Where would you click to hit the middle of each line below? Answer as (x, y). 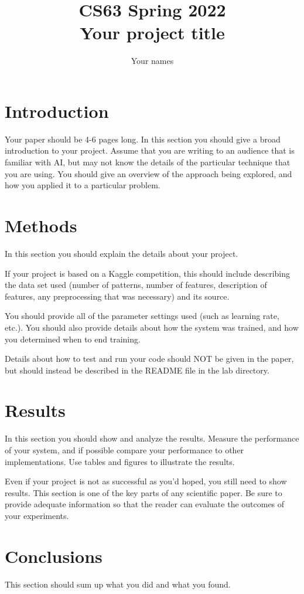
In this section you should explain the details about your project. (122, 253)
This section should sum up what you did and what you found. (118, 584)
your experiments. (37, 515)
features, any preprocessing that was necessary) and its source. (117, 296)
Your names (152, 61)
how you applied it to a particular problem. (83, 185)
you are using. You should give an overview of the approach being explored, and (148, 173)
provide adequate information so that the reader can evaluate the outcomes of (145, 504)
